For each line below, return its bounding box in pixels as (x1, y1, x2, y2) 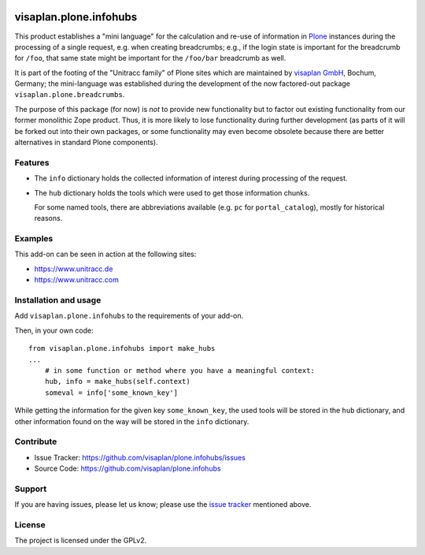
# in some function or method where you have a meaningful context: (44, 366, 315, 374)
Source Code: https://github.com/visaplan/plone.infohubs (34, 464, 221, 473)
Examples (14, 233, 54, 244)
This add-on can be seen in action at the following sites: (14, 249, 197, 259)
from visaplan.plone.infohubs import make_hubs (28, 344, 216, 353)
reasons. (34, 214, 63, 223)
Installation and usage (14, 295, 102, 306)
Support (14, 483, 47, 494)
